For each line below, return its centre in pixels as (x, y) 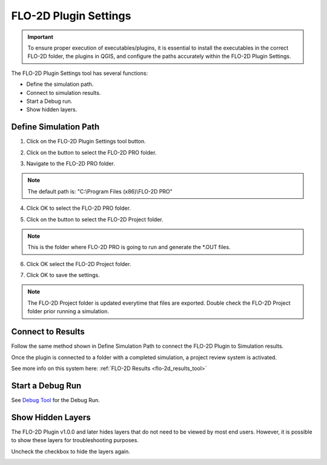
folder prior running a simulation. (68, 311)
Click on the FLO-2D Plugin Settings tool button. (86, 141)
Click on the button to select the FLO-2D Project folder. (95, 219)
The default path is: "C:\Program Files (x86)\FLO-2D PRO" (100, 191)
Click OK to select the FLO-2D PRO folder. (79, 208)
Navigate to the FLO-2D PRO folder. (71, 163)
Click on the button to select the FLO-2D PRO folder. (91, 152)
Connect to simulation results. (64, 93)
